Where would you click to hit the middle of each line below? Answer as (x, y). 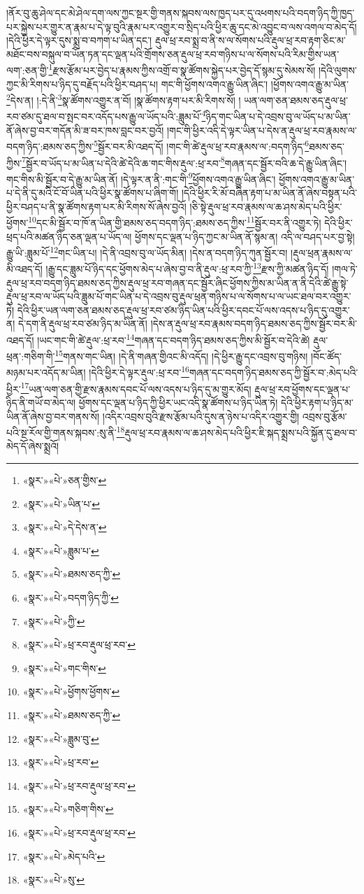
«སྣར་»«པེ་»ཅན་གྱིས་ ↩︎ (65, 480)
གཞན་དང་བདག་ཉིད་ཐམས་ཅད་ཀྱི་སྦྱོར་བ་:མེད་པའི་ (274, 372)
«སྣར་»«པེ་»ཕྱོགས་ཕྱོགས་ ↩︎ (71, 691)
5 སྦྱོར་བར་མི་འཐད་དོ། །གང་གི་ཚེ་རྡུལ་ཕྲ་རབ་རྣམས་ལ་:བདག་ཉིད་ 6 (202, 145)
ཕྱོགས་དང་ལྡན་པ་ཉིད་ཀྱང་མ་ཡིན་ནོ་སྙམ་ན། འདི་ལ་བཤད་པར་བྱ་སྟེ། (245, 236)
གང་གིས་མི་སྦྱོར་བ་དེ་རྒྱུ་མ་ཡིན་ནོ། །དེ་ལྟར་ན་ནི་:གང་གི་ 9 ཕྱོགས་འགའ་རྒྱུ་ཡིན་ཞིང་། (141, 178)
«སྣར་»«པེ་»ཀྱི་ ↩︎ (54, 621)
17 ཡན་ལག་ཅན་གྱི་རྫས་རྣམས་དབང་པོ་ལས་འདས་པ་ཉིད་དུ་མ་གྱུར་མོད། (136, 388)
